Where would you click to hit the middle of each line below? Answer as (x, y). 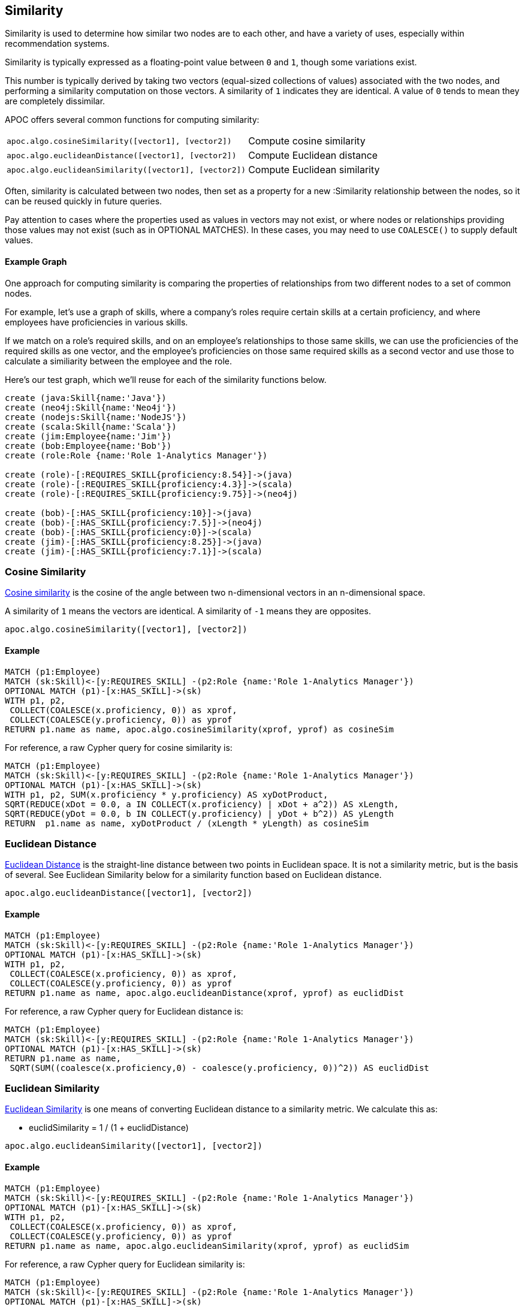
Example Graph (36, 262)
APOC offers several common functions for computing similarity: (132, 120)
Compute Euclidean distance (313, 156)
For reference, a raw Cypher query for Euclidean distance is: (124, 1011)
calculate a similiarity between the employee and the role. (118, 361)
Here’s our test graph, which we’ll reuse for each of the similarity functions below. (166, 379)
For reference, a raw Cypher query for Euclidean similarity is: (125, 1264)
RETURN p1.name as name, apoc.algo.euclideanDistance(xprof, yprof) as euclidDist (204, 993)
